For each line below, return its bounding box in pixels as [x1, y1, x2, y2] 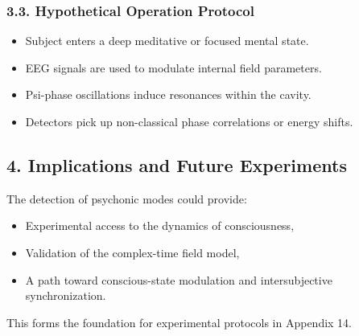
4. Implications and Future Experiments [6, 152, 347, 177]
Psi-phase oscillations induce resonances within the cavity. [25, 86, 312, 103]
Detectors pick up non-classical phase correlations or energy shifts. [25, 113, 353, 129]
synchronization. [25, 287, 106, 304]
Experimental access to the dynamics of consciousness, [25, 217, 295, 234]
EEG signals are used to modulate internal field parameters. [25, 59, 322, 76]
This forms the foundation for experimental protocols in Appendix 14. [6, 313, 353, 330]
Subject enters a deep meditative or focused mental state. [25, 32, 309, 49]
